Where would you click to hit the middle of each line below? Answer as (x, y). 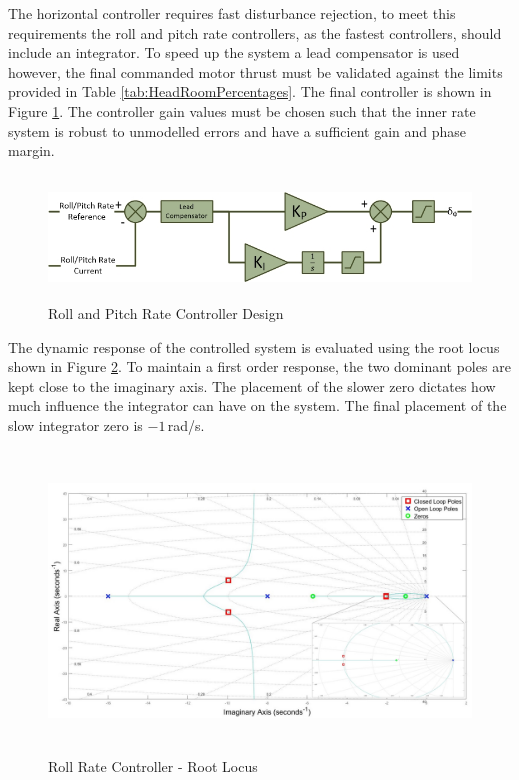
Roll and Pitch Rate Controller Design (166, 313)
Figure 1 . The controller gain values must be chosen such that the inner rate (242, 110)
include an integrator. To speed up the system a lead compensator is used (234, 52)
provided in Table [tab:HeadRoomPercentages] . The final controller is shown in (250, 91)
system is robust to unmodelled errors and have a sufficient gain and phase (237, 130)
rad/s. (186, 425)
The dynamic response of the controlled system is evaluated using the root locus (254, 346)
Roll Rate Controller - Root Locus (153, 765)
